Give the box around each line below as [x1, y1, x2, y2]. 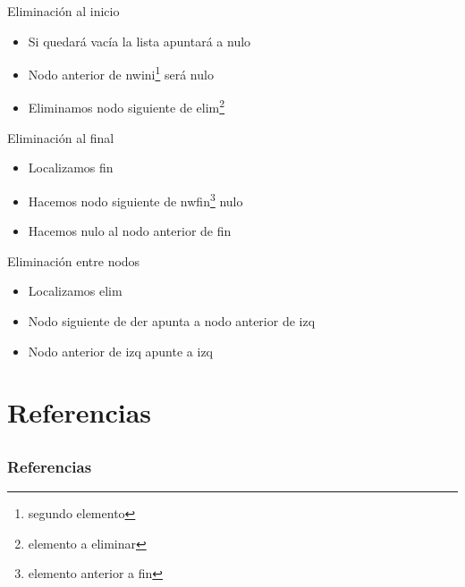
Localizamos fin [28, 158, 114, 177]
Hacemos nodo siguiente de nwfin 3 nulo [28, 189, 243, 210]
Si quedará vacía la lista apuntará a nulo [28, 31, 251, 50]
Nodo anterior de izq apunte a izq [28, 341, 213, 360]
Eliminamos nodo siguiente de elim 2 [28, 96, 225, 117]
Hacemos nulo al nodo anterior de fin [28, 222, 232, 240]
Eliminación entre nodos [7, 251, 140, 270]
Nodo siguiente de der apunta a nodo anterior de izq [28, 311, 316, 330]
